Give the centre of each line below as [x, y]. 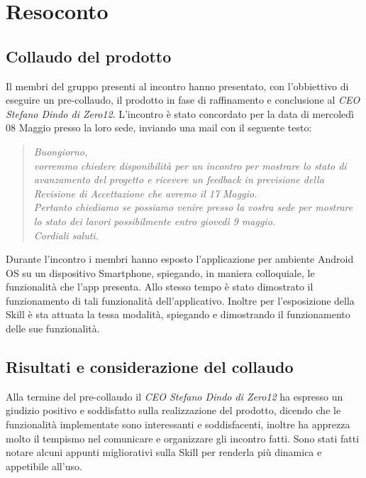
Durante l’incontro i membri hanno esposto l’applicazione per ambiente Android [180, 259]
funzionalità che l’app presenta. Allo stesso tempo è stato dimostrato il [160, 287]
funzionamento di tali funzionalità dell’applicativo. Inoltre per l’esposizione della [180, 300]
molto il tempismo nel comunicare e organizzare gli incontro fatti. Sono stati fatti [183, 438]
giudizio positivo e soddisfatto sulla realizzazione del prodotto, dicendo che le [173, 410]
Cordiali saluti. [66, 235]
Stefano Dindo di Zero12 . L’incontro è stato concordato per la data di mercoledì [180, 113]
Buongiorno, [61, 151]
